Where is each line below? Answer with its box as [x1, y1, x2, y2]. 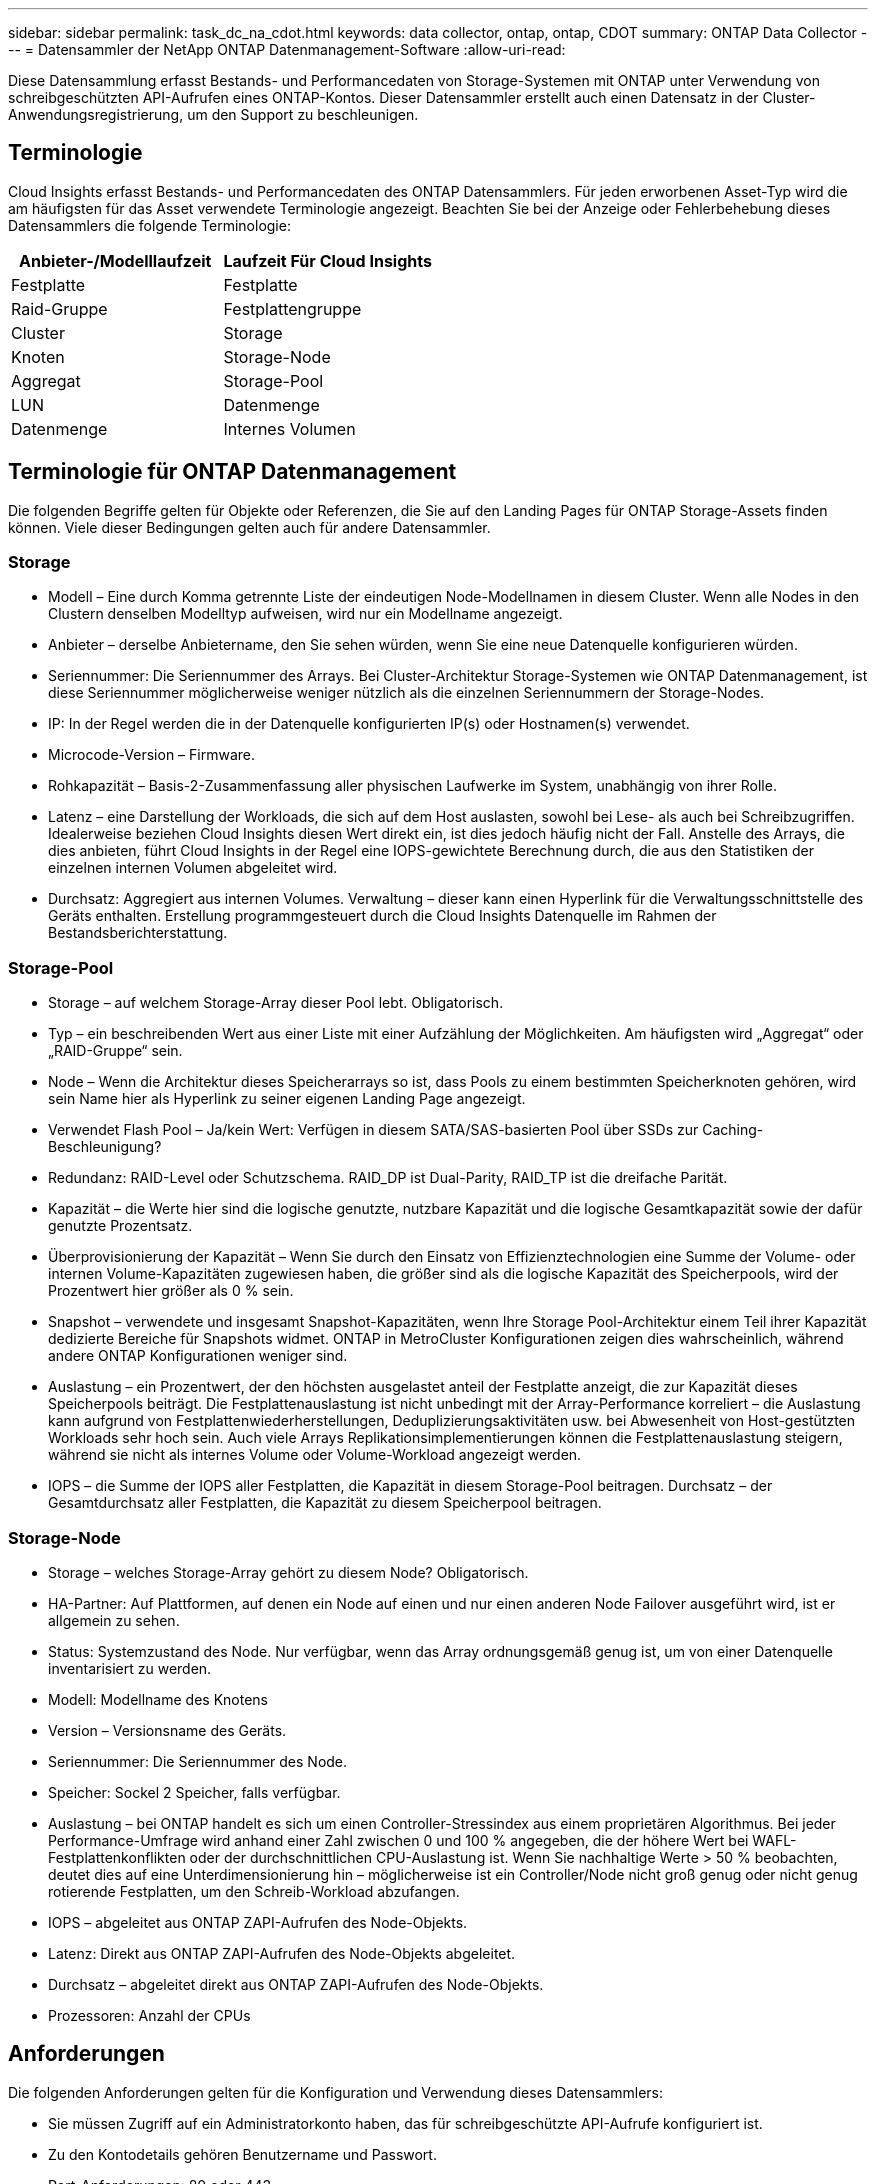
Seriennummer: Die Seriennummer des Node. [48, 1752, 348, 1770]
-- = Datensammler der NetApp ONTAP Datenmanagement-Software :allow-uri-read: [8, 41, 566, 58]
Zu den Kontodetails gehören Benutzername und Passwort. [48, 2145, 437, 2163]
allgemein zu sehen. [48, 1611, 180, 1629]
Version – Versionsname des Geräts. [48, 1721, 287, 1739]
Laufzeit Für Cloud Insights [223, 250, 432, 271]
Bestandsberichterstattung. [48, 924, 228, 942]
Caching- [702, 1121, 764, 1139]
